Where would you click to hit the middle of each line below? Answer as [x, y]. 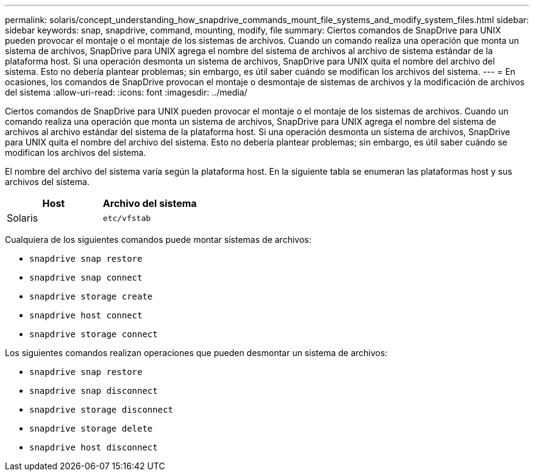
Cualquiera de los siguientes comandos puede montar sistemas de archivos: [158, 240]
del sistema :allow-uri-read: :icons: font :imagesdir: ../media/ [126, 92]
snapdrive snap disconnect [94, 391]
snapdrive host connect [86, 315]
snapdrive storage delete [91, 429]
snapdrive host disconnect [94, 447]
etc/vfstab [127, 218]
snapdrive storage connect [94, 334]
